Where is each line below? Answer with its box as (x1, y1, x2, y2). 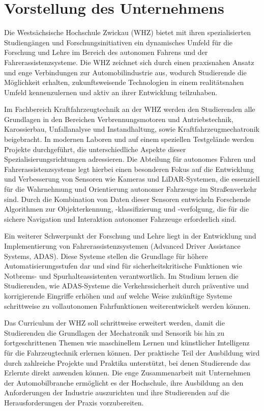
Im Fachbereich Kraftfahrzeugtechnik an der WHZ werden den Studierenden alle (4, 104, 255, 114)
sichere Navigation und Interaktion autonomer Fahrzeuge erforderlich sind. (4, 213, 237, 224)
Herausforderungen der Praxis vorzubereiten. (4, 397, 144, 407)
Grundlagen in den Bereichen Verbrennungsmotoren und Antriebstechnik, (4, 113, 233, 124)
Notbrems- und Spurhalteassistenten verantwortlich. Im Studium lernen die (4, 270, 239, 281)
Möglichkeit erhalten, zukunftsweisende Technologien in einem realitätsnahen (4, 77, 244, 87)
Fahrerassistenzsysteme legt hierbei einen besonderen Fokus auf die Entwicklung (4, 163, 254, 174)
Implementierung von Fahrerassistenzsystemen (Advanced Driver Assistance (4, 241, 241, 251)
